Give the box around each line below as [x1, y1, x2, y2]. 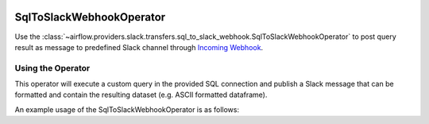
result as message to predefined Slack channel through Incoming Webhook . [14, 42, 264, 52]
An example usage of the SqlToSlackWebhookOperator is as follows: [14, 104, 240, 114]
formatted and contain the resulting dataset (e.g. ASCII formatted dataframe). [14, 90, 268, 99]
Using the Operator [14, 62, 91, 73]
